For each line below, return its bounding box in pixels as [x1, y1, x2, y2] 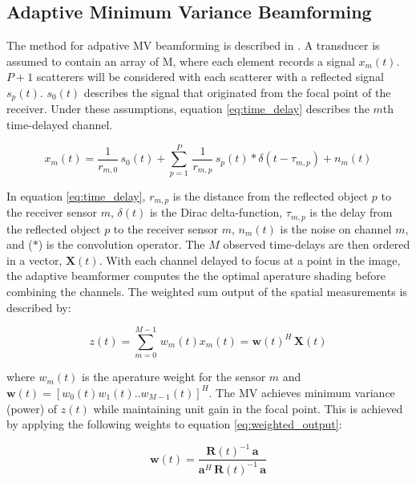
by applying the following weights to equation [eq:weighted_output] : [6, 416, 342, 432]
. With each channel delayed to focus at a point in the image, [99, 251, 401, 268]
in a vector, [6, 251, 63, 268]
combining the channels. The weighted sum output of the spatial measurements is [6, 283, 407, 300]
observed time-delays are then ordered [223, 236, 410, 253]
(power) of [6, 400, 58, 416]
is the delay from [309, 204, 393, 221]
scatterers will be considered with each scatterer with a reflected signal [36, 68, 384, 85]
